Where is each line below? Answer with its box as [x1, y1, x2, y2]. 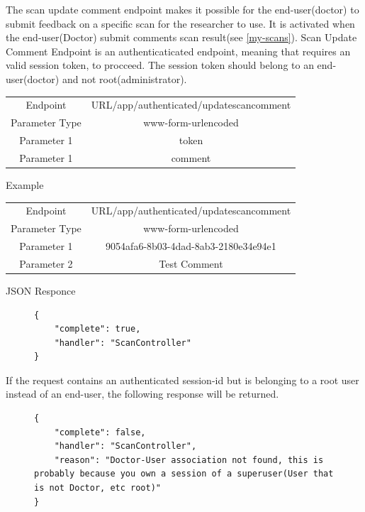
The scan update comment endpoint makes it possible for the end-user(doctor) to [6, 2, 359, 16]
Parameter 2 [19, 256, 73, 271]
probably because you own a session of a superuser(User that [34, 469, 334, 479]
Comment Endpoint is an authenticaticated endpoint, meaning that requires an [6, 43, 351, 58]
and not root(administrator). [62, 71, 187, 86]
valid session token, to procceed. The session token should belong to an [6, 58, 314, 72]
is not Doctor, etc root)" [34, 483, 161, 494]
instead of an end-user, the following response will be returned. [6, 386, 279, 401]
